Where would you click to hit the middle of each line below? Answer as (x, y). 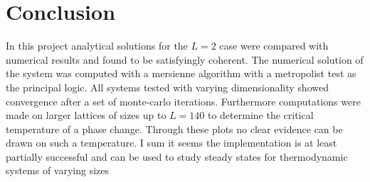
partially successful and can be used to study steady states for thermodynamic (177, 156)
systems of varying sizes (58, 170)
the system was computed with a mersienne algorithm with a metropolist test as (181, 73)
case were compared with (274, 46)
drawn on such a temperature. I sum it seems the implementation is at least (171, 143)
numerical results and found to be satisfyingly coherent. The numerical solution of (185, 59)
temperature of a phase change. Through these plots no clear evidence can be (174, 129)
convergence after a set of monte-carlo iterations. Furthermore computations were (183, 101)
